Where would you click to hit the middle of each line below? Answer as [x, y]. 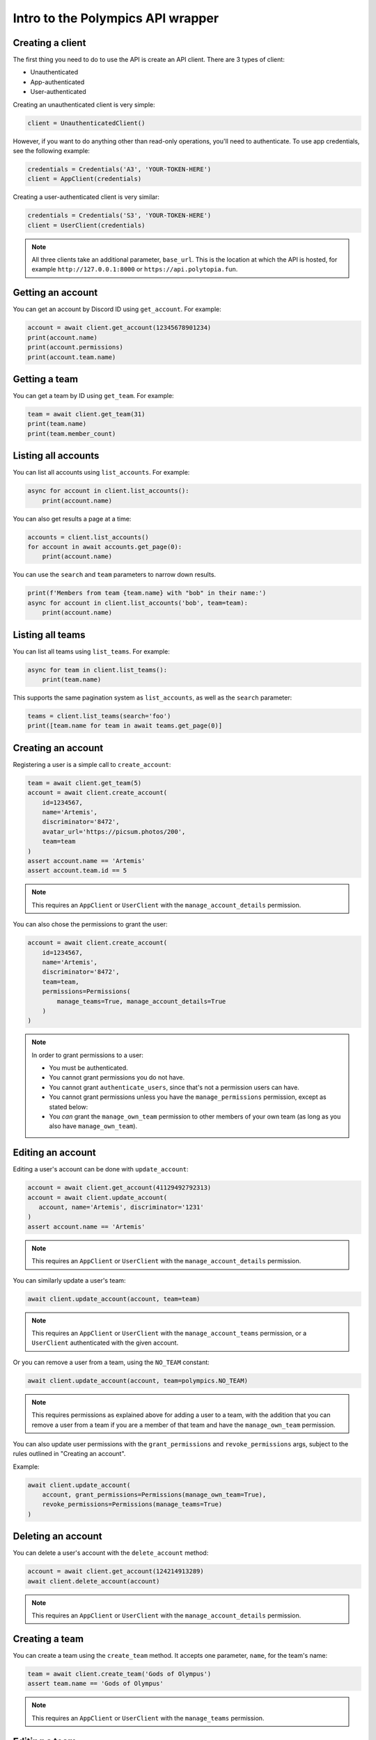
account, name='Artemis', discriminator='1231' [122, 1207]
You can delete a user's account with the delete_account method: [111, 1553]
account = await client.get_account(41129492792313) [119, 1188]
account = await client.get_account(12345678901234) [119, 328]
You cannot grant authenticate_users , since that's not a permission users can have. [174, 1087]
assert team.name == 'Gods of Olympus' [95, 1684]
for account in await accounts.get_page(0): [105, 547]
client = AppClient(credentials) [85, 179]
